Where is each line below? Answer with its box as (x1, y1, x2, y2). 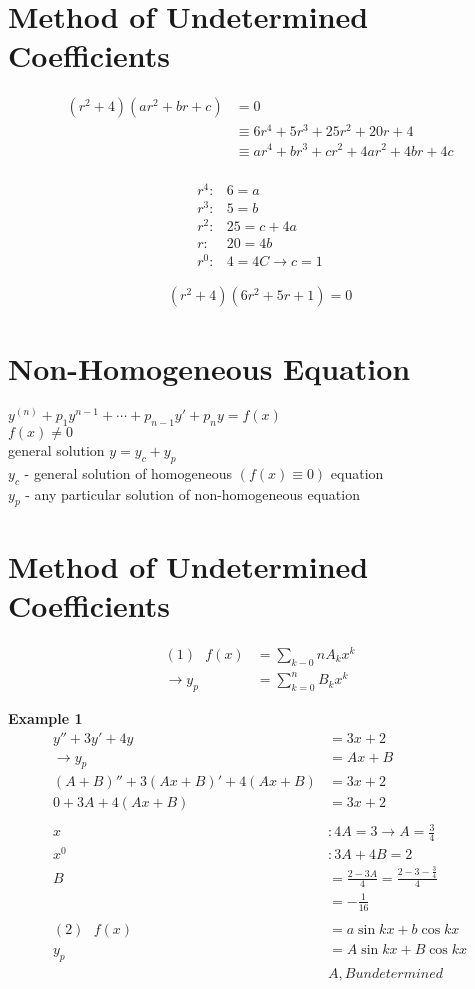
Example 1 (8, 707, 83, 728)
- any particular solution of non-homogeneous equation (25, 483, 360, 504)
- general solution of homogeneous (24, 462, 233, 483)
